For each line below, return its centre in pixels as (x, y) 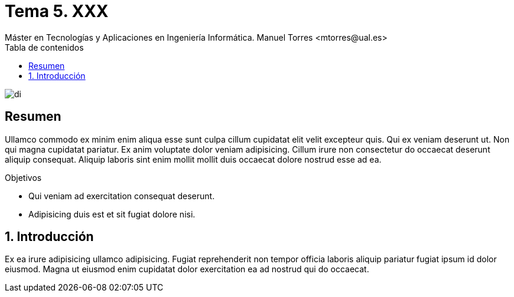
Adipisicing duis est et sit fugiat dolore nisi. (112, 214)
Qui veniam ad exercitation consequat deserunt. (122, 196)
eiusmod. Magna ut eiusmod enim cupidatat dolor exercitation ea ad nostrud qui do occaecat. (187, 269)
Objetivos (23, 177)
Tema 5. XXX (57, 11)
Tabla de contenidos (44, 47)
